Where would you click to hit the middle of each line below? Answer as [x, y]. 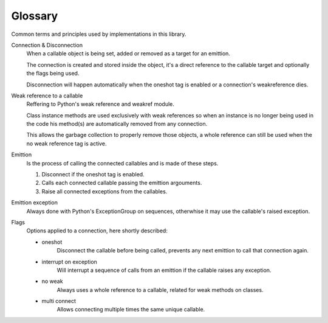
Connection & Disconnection [47, 45]
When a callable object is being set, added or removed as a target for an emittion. [128, 54]
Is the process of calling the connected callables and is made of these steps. [122, 163]
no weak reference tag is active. [67, 144]
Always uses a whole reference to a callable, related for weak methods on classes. [160, 290]
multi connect [59, 301]
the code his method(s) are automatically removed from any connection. [117, 124]
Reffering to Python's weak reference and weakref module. [100, 104]
